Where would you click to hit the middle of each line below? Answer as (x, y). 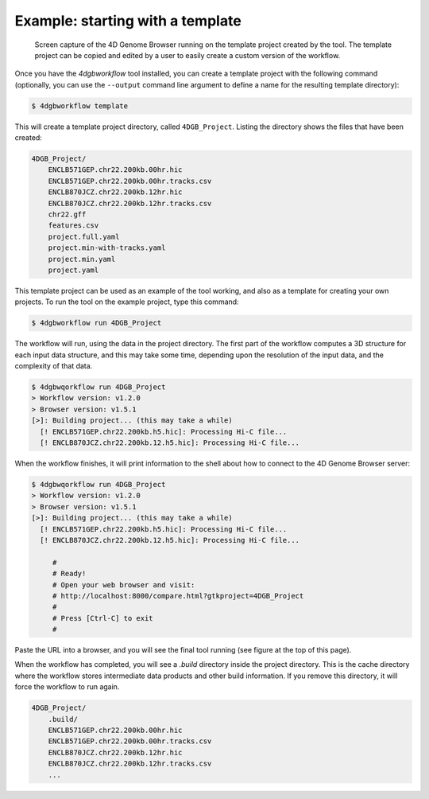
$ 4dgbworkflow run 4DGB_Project (97, 323)
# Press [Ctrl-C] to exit (103, 618)
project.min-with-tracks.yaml (107, 248)
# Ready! (69, 574)
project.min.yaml (82, 259)
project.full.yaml (84, 236)
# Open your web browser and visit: (124, 585)
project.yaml (73, 270)
